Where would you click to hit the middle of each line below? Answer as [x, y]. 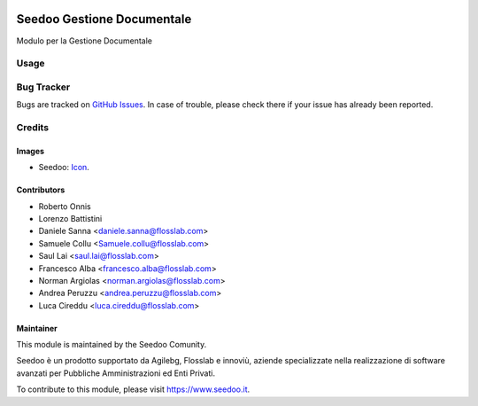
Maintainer [37, 328]
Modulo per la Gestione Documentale [85, 41]
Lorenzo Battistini [70, 218]
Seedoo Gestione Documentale [104, 19]
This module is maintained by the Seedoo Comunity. [112, 345]
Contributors [41, 190]
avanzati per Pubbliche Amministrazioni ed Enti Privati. [116, 373]
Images [30, 151]
